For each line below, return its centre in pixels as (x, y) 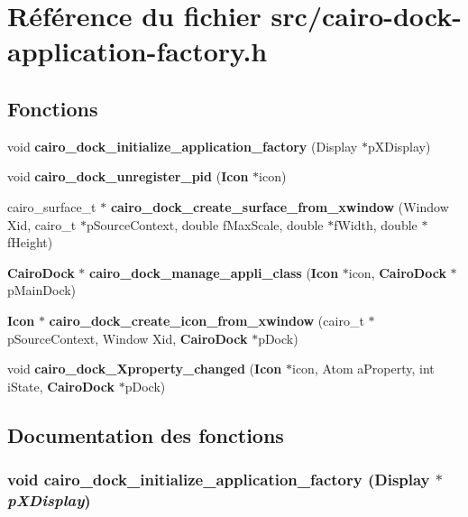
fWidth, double (376, 224)
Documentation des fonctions (146, 434)
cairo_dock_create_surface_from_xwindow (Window (280, 206)
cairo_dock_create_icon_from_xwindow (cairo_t (206, 320)
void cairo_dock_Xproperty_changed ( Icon (145, 369)
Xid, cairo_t (42, 224)
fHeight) (30, 242)
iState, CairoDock (61, 386)
